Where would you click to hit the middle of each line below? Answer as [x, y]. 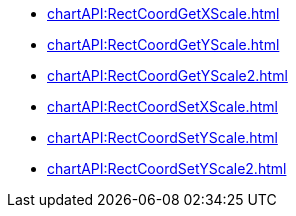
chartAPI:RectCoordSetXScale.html [162, 106]
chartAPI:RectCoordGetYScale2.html [167, 75]
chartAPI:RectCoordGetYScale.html [163, 44]
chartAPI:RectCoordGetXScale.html [163, 13]
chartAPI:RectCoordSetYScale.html [162, 137]
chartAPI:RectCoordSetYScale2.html [167, 168]
